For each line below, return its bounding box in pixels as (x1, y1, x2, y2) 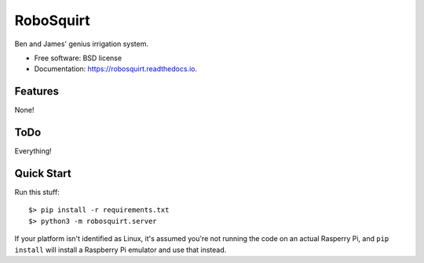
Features (14, 85, 59, 98)
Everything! (14, 146, 52, 156)
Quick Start (14, 167, 71, 180)
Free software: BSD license (34, 53, 122, 63)
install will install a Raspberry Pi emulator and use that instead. (14, 245, 227, 254)
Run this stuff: (14, 188, 60, 197)
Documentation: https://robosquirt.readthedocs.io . (34, 64, 198, 74)
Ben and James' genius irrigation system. (14, 39, 149, 49)
